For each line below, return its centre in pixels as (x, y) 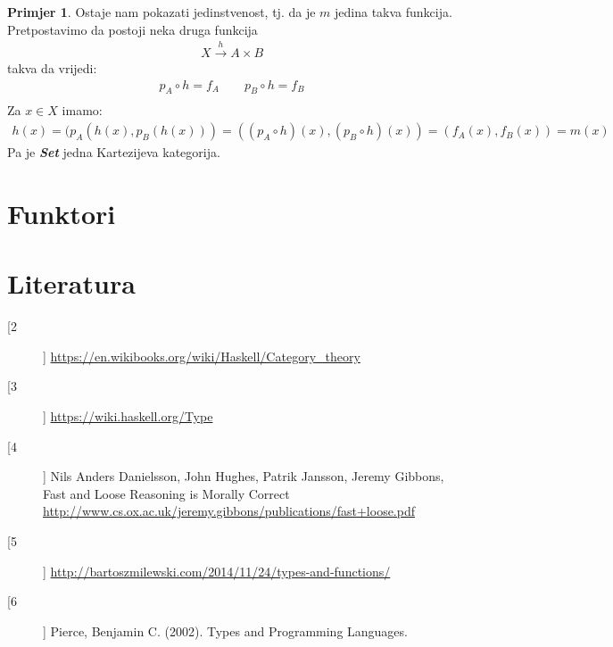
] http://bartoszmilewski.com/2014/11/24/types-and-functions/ (217, 571)
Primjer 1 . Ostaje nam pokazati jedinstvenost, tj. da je (162, 12)
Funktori (62, 213)
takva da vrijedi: (52, 68)
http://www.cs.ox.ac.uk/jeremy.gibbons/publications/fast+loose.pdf (229, 511)
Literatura (71, 283)
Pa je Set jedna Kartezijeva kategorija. (114, 152)
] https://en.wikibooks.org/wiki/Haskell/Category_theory (202, 356)
